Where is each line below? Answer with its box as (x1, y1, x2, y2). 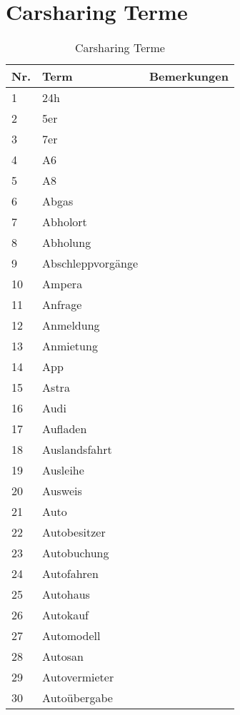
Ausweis (42, 482, 82, 500)
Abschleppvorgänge (42, 255, 139, 272)
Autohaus (42, 586, 90, 603)
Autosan (42, 648, 84, 665)
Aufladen (42, 420, 87, 437)
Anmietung (42, 338, 98, 355)
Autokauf (42, 607, 89, 624)
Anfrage (42, 296, 82, 313)
